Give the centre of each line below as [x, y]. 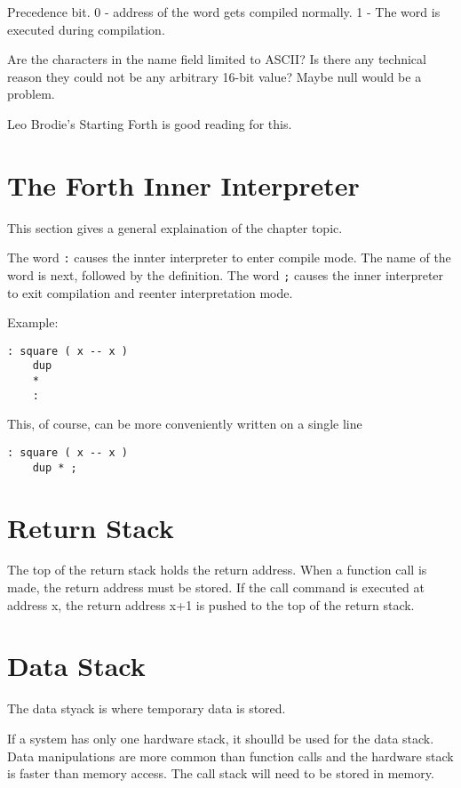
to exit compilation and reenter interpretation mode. [150, 292]
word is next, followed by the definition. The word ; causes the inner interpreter [226, 274]
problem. [31, 94]
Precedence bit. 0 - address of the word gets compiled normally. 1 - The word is [224, 12]
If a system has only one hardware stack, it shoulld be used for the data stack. [221, 738]
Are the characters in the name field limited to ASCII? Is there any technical [217, 59]
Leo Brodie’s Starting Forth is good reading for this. [150, 123]
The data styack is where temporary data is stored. [147, 708]
